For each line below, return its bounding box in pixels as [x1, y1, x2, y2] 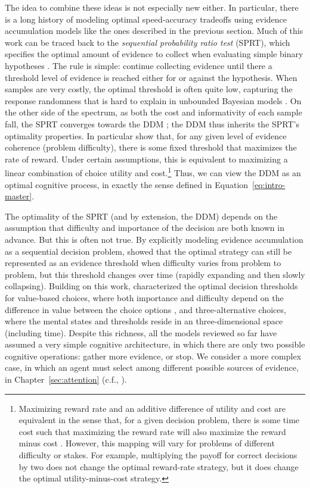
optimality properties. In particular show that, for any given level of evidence [5, 129, 287, 142]
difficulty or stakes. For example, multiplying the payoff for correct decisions [18, 449, 297, 461]
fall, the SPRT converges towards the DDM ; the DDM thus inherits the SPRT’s [5, 117, 300, 130]
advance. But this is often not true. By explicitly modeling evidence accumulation [5, 233, 303, 245]
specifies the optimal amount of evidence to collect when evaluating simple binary [5, 48, 303, 60]
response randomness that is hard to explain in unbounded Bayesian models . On [5, 94, 302, 107]
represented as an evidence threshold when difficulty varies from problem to [5, 256, 281, 269]
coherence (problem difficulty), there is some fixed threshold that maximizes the [5, 141, 297, 154]
